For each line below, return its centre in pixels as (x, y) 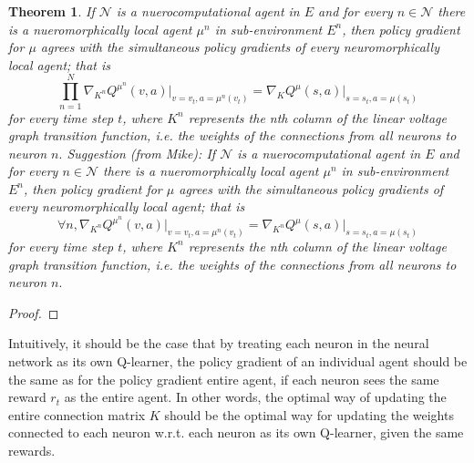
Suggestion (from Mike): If (141, 153)
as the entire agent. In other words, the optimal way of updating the (255, 397)
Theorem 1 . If (52, 11)
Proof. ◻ (34, 312)
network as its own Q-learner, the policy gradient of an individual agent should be (238, 360)
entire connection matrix (77, 414)
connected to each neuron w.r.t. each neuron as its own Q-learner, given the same (236, 432)
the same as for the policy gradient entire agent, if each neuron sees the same (224, 379)
